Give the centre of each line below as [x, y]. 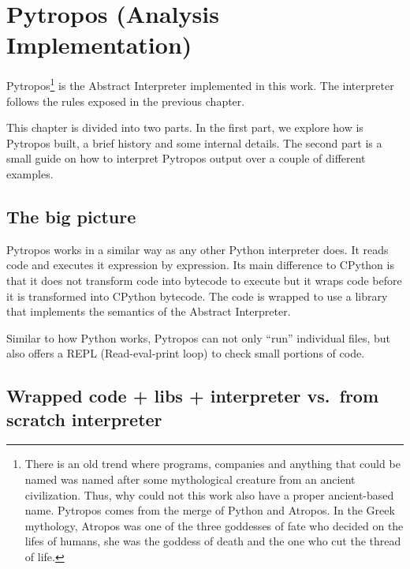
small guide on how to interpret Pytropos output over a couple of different [186, 158]
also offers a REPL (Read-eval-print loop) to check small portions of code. [186, 353]
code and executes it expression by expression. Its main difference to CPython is [200, 265]
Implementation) [99, 45]
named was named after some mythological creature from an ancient [190, 479]
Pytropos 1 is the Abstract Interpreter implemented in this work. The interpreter [200, 84]
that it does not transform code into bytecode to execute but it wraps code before [204, 280]
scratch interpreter [84, 419]
